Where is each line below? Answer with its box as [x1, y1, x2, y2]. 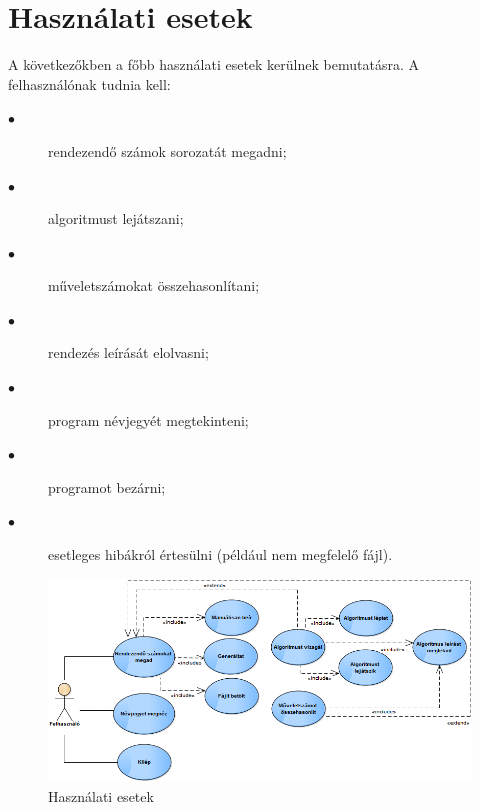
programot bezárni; [48, 476, 166, 497]
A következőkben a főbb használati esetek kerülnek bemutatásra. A [8, 54, 419, 75]
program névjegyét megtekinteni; [48, 409, 249, 430]
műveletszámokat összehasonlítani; [48, 275, 260, 296]
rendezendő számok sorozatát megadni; [48, 140, 287, 161]
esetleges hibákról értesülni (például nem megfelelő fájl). [48, 544, 393, 565]
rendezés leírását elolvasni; [48, 342, 209, 363]
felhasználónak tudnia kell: [8, 73, 171, 94]
